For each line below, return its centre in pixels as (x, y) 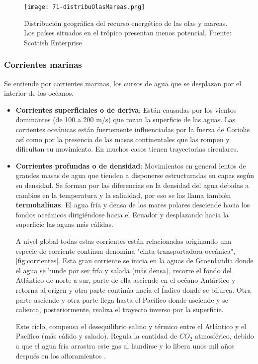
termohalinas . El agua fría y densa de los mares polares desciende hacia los (133, 205)
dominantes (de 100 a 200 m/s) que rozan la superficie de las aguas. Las (126, 119)
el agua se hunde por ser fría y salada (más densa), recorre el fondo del (124, 270)
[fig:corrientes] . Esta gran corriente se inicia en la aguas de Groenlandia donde (134, 261)
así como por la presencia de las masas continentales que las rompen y (123, 139)
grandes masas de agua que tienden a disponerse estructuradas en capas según (135, 175)
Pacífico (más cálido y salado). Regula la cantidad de (96, 336)
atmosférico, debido (224, 336)
